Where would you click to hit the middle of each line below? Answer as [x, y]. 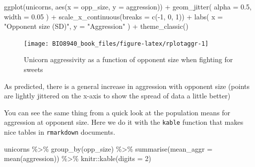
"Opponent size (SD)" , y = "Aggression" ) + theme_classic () [96, 26]
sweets [33, 69]
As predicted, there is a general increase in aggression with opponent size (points [127, 86]
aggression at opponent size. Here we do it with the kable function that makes [124, 122]
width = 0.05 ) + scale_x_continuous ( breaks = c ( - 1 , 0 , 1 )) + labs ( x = [114, 16]
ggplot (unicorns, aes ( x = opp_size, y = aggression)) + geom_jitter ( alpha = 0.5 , [128, 6]
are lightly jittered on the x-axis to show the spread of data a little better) [117, 96]
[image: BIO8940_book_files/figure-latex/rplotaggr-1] [116, 43]
